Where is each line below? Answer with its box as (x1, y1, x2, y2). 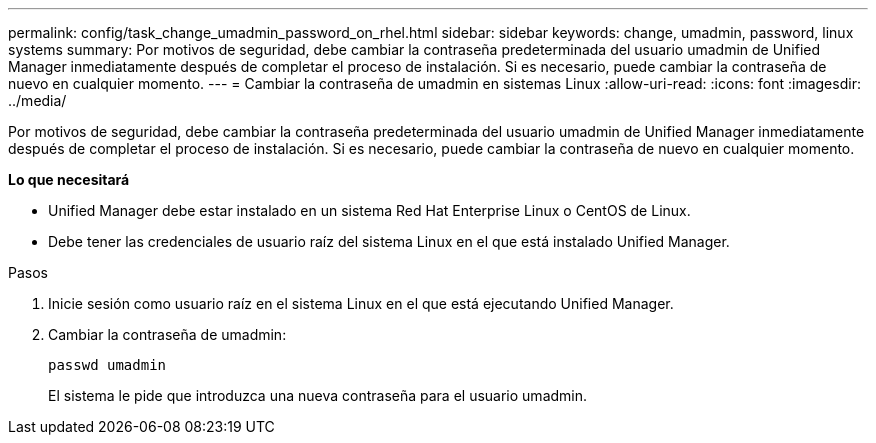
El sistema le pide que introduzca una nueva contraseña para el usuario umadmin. (48, 387, 588, 404)
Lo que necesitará (8, 171, 130, 188)
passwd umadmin (48, 357, 167, 373)
